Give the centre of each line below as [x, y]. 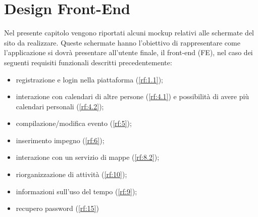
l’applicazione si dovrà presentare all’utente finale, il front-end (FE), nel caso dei [128, 52]
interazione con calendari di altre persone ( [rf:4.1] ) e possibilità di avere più [133, 96]
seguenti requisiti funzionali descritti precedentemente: [88, 62]
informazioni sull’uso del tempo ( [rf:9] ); [76, 191]
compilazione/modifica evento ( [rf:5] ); [74, 123]
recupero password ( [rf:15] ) [57, 208]
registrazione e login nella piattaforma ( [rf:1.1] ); [89, 79]
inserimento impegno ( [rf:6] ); [60, 140]
